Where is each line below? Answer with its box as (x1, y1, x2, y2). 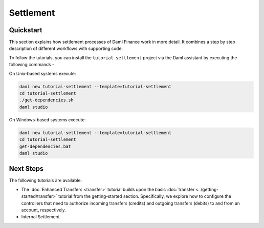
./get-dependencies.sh (19, 97, 74, 103)
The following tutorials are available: (9, 178, 82, 183)
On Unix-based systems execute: (9, 70, 76, 76)
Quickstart (9, 26, 43, 34)
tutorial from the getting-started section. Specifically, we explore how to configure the (58, 193, 232, 199)
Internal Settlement (21, 214, 60, 220)
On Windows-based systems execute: (9, 116, 86, 122)
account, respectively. (21, 207, 66, 213)
